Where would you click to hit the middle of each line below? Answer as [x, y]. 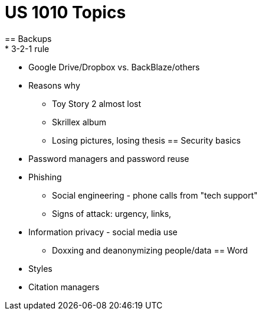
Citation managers [64, 287]
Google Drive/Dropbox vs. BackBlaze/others [114, 67]
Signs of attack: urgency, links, [112, 213]
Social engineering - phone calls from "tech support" [155, 195]
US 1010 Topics [65, 12]
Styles [40, 268]
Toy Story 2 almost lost [97, 103]
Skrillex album [79, 122]
